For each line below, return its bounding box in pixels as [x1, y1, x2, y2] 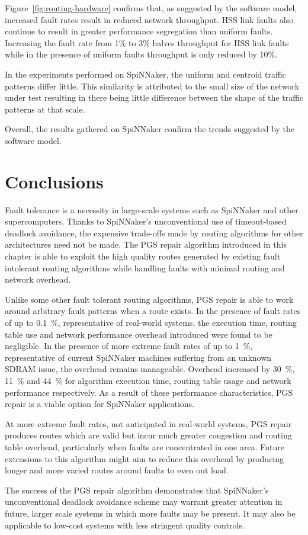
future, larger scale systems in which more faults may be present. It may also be [5, 507, 296, 519]
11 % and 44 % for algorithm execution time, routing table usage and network [5, 374, 291, 386]
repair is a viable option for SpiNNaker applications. [5, 398, 195, 410]
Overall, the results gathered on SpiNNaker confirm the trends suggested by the [5, 123, 295, 135]
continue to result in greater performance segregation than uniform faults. [5, 25, 273, 37]
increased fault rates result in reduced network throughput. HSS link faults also [5, 13, 294, 25]
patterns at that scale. [5, 102, 85, 115]
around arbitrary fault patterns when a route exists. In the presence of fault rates [5, 305, 301, 317]
